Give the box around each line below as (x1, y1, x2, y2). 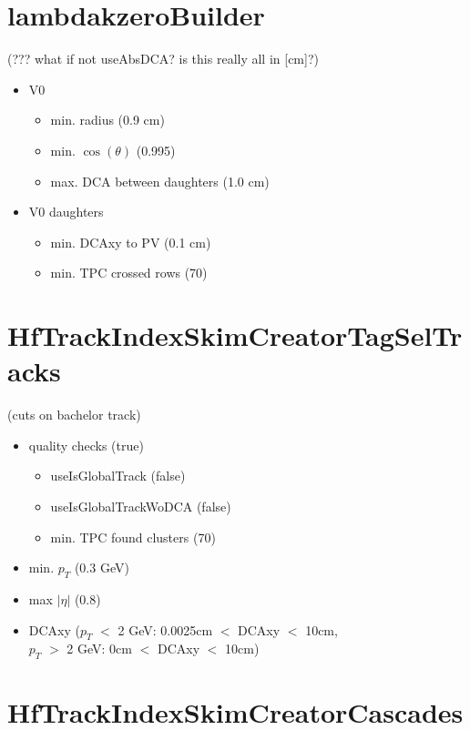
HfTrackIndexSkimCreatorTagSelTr (7, 317, 463, 354)
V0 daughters (28, 202, 104, 221)
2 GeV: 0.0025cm (117, 620, 213, 639)
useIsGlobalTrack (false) (50, 466, 186, 485)
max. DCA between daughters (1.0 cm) (50, 171, 270, 190)
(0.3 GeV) (74, 558, 129, 577)
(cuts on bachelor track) (7, 405, 141, 424)
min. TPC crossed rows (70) (50, 263, 208, 282)
